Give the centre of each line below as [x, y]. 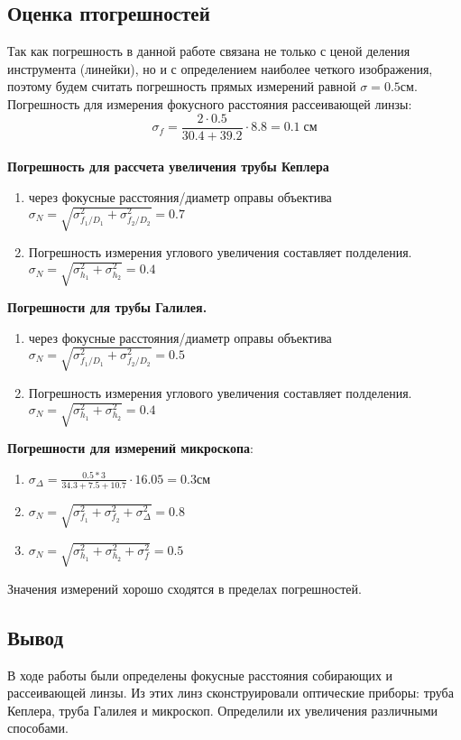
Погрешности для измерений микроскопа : [130, 447]
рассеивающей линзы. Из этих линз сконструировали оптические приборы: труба [230, 693]
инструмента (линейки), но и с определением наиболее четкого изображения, [220, 68]
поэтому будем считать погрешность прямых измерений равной [182, 86]
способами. [38, 728]
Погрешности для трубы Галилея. [107, 307]
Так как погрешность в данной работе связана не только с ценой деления [209, 51]
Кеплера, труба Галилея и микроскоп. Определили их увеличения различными [223, 710]
